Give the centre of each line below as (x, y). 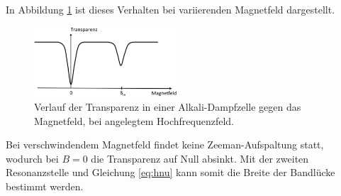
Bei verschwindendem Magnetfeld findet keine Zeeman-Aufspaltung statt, (165, 145)
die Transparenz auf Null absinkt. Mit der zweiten (200, 158)
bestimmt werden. (45, 186)
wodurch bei (32, 158)
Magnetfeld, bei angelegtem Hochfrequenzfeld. (134, 120)
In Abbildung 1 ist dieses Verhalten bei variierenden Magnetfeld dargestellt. (170, 9)
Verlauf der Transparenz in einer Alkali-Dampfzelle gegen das (168, 107)
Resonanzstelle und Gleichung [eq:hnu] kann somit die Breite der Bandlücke (170, 172)
